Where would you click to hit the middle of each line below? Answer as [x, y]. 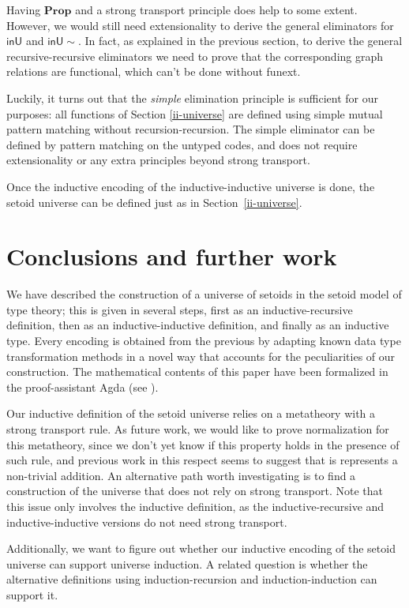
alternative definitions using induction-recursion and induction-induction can [192, 579]
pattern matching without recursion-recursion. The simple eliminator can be [191, 129]
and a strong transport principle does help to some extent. [216, 9]
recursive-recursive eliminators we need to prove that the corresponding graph [195, 56]
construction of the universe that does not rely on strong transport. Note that [195, 491]
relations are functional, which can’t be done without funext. [154, 71]
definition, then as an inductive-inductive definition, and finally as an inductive [198, 325]
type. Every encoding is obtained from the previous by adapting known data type [204, 341]
